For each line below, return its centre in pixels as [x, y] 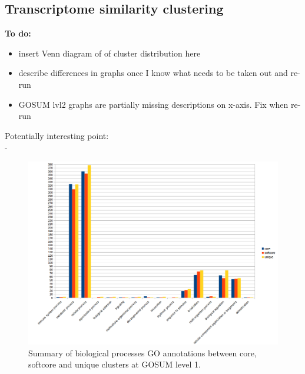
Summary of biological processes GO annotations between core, [142, 353]
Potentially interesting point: [57, 135]
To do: [18, 33]
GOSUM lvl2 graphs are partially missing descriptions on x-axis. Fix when [153, 104]
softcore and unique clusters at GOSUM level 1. [115, 364]
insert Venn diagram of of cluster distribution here [110, 53]
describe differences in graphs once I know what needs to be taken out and [153, 73]
